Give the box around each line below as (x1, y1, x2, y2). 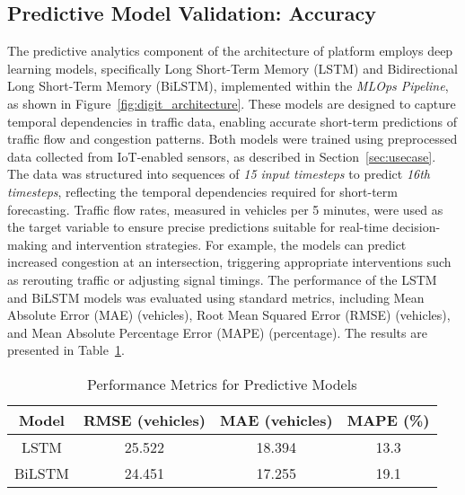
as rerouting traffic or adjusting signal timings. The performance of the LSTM (7, 270, 437, 288)
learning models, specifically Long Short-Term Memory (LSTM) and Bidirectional (7, 58, 458, 77)
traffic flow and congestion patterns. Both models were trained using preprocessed (7, 129, 458, 148)
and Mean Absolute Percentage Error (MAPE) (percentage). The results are (7, 323, 427, 341)
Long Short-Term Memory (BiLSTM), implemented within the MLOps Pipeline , (7, 76, 449, 95)
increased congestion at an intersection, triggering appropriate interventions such (7, 252, 452, 271)
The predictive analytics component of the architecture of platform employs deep (7, 41, 453, 60)
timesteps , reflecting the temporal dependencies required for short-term (7, 181, 398, 200)
